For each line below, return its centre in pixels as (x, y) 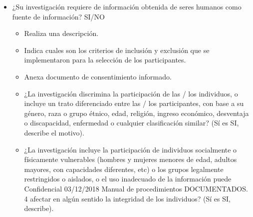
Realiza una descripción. (61, 33)
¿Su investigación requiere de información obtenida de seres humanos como (127, 6)
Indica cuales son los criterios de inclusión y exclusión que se (117, 50)
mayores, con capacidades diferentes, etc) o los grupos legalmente (124, 169)
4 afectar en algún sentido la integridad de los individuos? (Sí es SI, (127, 198)
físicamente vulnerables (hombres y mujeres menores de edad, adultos (130, 159)
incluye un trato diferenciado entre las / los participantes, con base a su (134, 103)
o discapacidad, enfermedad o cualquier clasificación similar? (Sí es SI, (131, 123)
